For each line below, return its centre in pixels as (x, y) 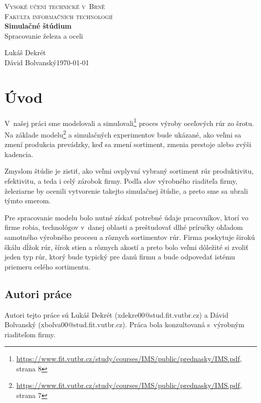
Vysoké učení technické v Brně (55, 6)
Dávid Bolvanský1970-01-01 (47, 62)
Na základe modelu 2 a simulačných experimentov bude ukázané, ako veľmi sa (123, 133)
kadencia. (19, 154)
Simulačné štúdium (38, 26)
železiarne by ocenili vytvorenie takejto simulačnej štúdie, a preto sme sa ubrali (126, 190)
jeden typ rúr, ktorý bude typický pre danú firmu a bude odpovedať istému (120, 257)
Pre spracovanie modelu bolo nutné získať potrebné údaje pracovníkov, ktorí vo (126, 217)
